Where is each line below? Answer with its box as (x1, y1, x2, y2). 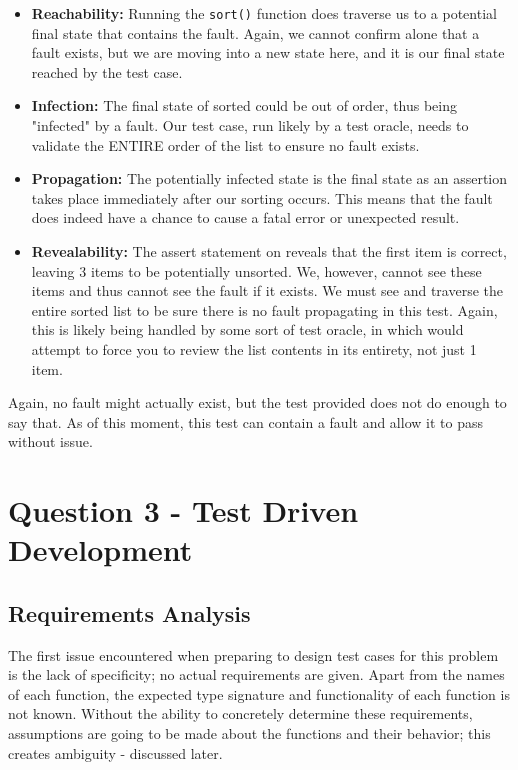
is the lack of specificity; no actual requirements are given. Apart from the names (8, 664, 505, 685)
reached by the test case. (31, 61, 183, 82)
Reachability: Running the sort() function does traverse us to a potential (31, 3, 497, 23)
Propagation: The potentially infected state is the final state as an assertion (31, 168, 508, 189)
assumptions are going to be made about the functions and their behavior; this (8, 723, 491, 744)
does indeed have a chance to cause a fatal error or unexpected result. (31, 207, 460, 228)
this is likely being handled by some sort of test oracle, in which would (31, 319, 464, 340)
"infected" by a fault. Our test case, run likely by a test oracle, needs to (31, 115, 469, 136)
